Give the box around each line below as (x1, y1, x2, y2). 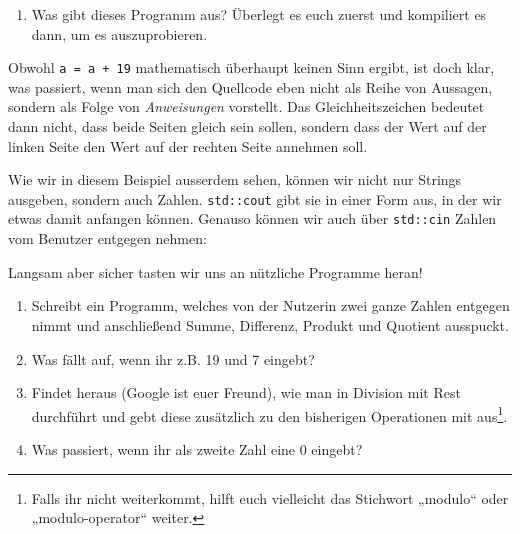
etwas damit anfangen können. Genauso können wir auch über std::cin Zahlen (8, 208, 497, 229)
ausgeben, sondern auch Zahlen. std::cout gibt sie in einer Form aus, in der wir (8, 188, 502, 209)
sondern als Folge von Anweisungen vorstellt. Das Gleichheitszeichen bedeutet (8, 96, 485, 117)
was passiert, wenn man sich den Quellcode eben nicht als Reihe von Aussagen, (8, 76, 493, 97)
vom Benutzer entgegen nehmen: (8, 228, 207, 249)
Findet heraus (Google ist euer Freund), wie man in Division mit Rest (31, 382, 461, 403)
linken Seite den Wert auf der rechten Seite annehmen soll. (8, 135, 368, 156)
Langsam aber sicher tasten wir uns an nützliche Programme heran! (8, 261, 423, 282)
